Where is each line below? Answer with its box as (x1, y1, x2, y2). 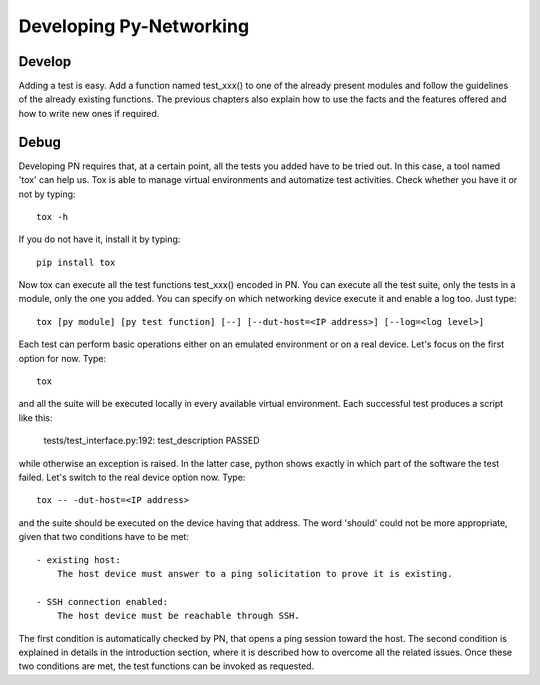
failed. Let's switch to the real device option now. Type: (18, 471, 246, 483)
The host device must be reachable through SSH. (56, 610, 300, 622)
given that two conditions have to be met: (18, 531, 190, 543)
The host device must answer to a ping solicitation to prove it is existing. (56, 568, 453, 579)
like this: (18, 411, 53, 424)
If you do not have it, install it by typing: (18, 233, 181, 245)
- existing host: (36, 554, 121, 565)
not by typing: (18, 188, 76, 200)
